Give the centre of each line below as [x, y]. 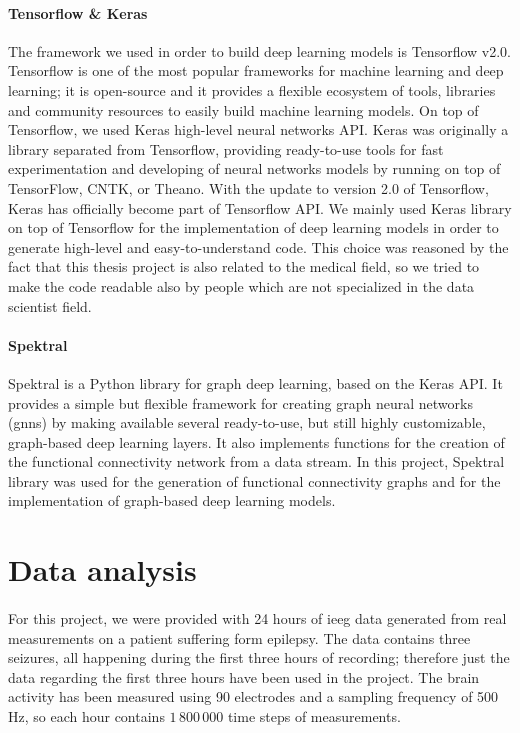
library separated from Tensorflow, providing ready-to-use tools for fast [226, 148]
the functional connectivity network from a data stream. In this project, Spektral [256, 461]
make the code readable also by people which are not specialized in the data [241, 285]
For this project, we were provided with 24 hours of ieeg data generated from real [257, 618]
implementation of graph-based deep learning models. [172, 500]
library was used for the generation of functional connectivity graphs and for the [254, 480]
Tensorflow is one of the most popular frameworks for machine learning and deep [256, 70]
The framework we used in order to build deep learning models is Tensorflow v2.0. [259, 50]
